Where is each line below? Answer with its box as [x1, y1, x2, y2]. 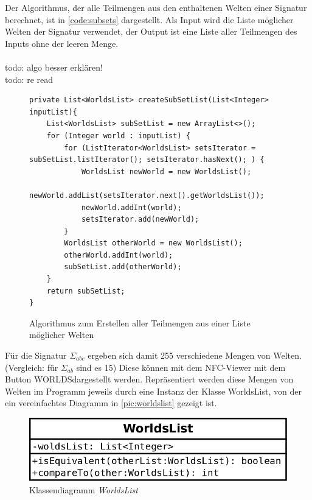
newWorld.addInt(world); [81, 203, 182, 212]
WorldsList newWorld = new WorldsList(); [81, 167, 252, 176]
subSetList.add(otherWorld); [64, 262, 182, 272]
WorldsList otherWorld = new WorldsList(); [64, 239, 243, 248]
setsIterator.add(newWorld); [81, 215, 199, 224]
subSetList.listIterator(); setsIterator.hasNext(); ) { [29, 155, 265, 164]
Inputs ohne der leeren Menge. [5, 37, 119, 49]
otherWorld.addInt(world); [64, 250, 173, 259]
